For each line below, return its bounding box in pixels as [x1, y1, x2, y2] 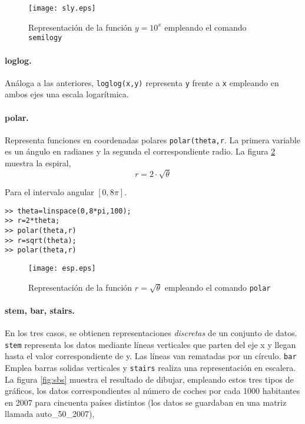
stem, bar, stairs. [5, 304, 75, 316]
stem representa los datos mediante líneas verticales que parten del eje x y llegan [5, 338, 296, 350]
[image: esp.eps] [28, 264, 96, 273]
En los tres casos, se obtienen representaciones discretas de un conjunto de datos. [5, 327, 297, 339]
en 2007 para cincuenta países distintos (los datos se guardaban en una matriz [5, 396, 287, 408]
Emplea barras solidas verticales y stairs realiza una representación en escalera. [5, 361, 296, 374]
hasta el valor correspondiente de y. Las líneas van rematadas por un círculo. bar [5, 350, 297, 362]
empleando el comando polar [164, 281, 271, 293]
